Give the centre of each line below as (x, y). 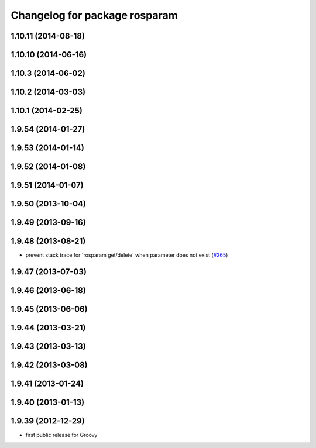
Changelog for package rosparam (94, 15)
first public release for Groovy (61, 435)
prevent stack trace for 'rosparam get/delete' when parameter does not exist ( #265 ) (127, 255)
